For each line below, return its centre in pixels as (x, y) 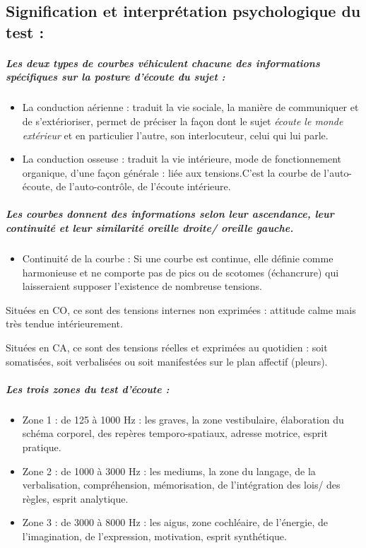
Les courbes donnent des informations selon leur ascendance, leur (170, 214)
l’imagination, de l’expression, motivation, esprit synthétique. (154, 536)
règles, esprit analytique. (75, 498)
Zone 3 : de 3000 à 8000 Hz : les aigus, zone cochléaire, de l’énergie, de (175, 522)
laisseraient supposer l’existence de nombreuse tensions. (142, 286)
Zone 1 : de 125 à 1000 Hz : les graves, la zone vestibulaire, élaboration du (183, 419)
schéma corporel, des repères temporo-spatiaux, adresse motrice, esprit (175, 433)
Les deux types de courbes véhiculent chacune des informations (163, 63)
